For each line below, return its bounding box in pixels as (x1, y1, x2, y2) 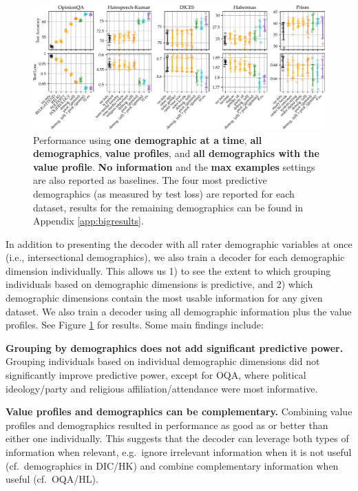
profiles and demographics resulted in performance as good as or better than (6, 417, 328, 432)
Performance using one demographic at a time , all (33, 132, 262, 147)
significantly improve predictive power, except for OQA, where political (6, 368, 306, 382)
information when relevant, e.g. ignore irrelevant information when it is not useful (6, 445, 352, 459)
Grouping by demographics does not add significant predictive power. (6, 340, 344, 355)
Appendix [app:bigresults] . (33, 213, 144, 228)
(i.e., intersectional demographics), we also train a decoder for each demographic (6, 250, 345, 264)
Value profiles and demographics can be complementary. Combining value (6, 404, 352, 419)
